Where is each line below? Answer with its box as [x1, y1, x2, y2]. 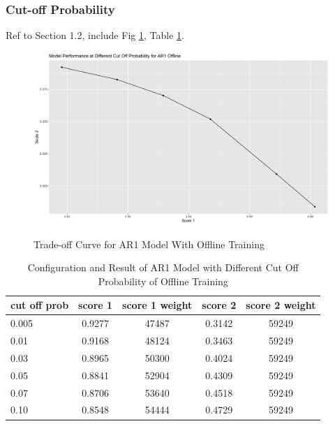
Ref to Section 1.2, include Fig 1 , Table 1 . [6, 28, 184, 43]
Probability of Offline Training [98, 273, 228, 288]
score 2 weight [246, 298, 316, 312]
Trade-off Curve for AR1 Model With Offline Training [33, 236, 265, 251]
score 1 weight [122, 298, 193, 312]
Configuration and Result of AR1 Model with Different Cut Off [27, 260, 299, 275]
